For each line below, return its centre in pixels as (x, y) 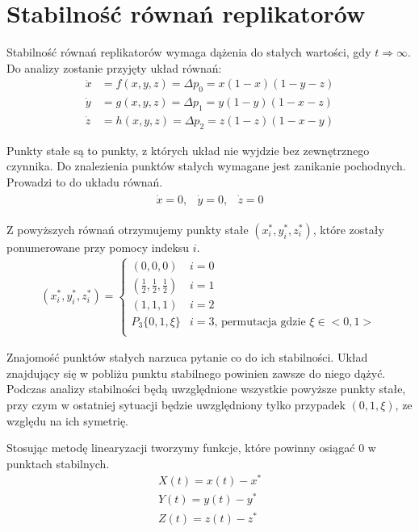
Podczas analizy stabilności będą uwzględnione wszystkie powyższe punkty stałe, (206, 389)
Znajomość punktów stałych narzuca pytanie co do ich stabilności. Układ (187, 357)
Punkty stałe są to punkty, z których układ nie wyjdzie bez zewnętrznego (188, 150)
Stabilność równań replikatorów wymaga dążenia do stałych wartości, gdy (189, 52)
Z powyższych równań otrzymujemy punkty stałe (128, 229)
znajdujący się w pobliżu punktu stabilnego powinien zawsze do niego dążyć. (196, 373)
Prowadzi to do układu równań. (85, 181)
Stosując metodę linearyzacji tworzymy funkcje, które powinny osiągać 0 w (191, 448)
